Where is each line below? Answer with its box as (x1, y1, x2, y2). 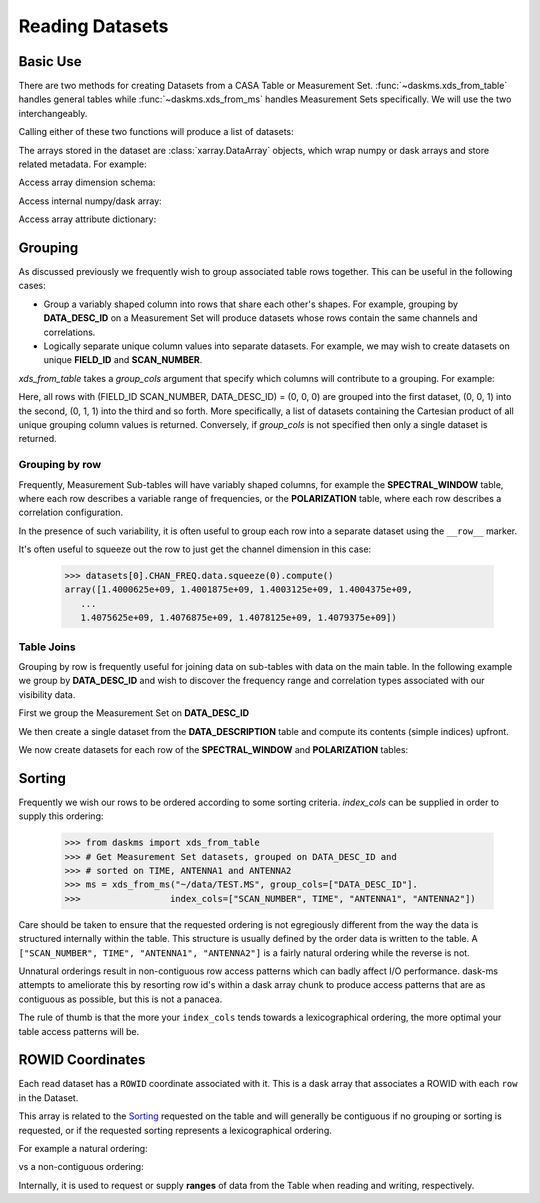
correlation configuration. (18, 506, 124, 519)
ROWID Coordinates (18, 1051, 146, 1069)
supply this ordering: (18, 810, 104, 822)
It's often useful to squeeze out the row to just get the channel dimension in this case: (18, 543, 372, 555)
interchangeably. (18, 107, 88, 119)
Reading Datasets (18, 15, 169, 37)
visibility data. (18, 688, 76, 700)
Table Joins (18, 640, 76, 654)
